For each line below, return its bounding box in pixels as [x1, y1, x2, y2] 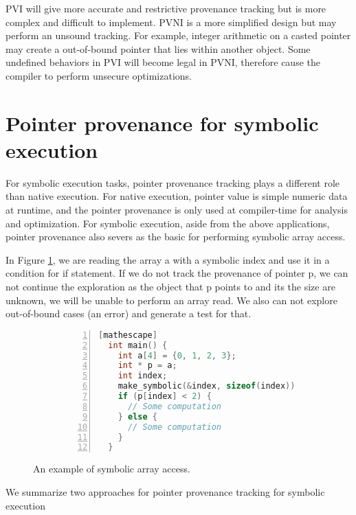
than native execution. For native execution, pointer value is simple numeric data [5, 189, 348, 203]
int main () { [108, 340, 168, 350]
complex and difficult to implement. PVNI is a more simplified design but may [5, 14, 337, 29]
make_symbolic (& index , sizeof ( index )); [118, 381, 300, 391]
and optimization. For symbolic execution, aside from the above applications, [5, 216, 330, 230]
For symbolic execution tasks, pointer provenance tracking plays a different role [5, 175, 340, 190]
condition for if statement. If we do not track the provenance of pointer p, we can [5, 266, 348, 280]
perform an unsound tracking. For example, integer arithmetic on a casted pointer [5, 28, 351, 43]
